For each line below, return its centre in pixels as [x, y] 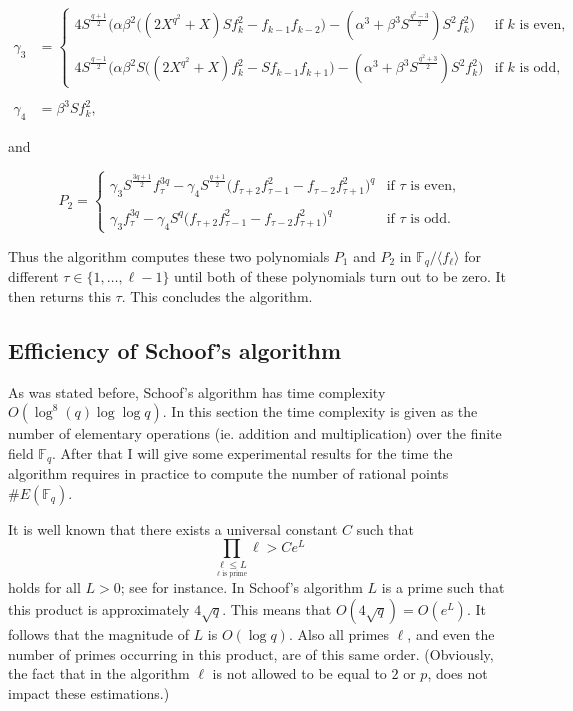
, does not [457, 673]
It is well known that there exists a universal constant [173, 528]
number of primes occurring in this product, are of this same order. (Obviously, [251, 653]
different [33, 276]
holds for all [44, 587]
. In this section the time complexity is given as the [320, 411]
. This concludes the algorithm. [217, 295]
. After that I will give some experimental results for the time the [252, 452]
